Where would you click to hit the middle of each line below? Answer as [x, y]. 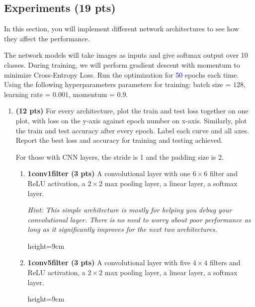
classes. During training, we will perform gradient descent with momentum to [122, 64]
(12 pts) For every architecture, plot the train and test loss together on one [132, 111]
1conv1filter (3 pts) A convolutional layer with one [109, 173]
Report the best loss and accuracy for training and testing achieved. [119, 140]
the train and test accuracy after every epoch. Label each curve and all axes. [132, 130]
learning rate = [27, 94]
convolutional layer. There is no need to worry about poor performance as [139, 219]
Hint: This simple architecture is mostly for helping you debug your [130, 210]
